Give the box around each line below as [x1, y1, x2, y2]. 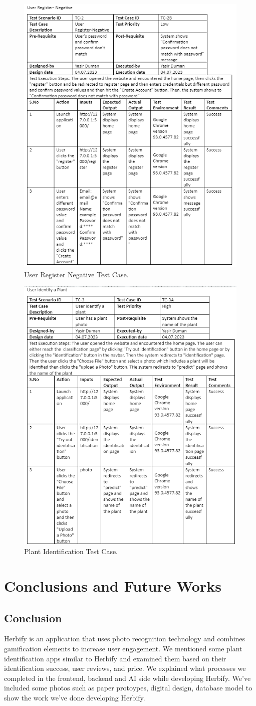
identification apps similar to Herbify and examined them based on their [4, 653, 226, 663]
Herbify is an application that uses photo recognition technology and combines [4, 633, 245, 644]
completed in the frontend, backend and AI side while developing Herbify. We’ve [4, 672, 251, 683]
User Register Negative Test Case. [24, 269, 129, 279]
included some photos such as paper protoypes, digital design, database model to [4, 682, 252, 693]
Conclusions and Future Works [4, 575, 221, 596]
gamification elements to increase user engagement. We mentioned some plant [4, 643, 242, 653]
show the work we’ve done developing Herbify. [4, 692, 145, 702]
